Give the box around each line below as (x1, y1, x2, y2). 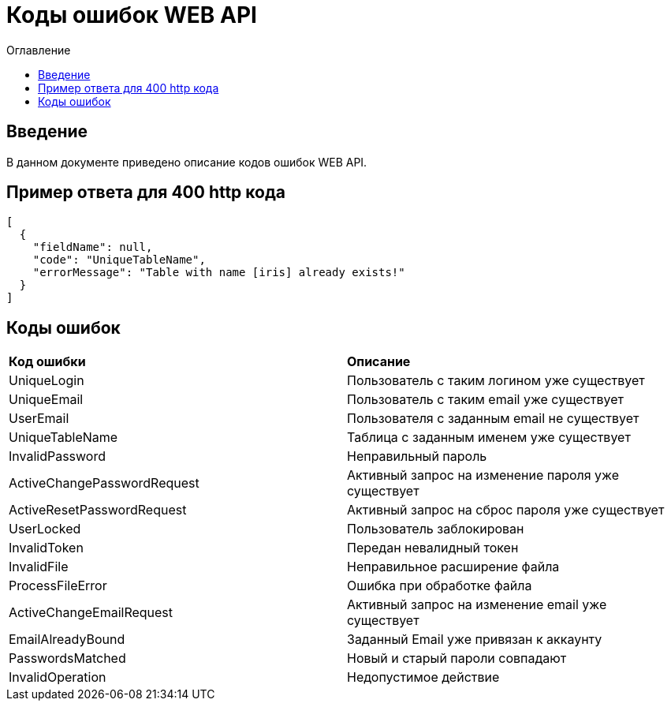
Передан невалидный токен (347, 540, 519, 556)
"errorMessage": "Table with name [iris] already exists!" (32, 266, 405, 279)
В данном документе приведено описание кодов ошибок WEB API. (6, 155, 367, 169)
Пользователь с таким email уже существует (347, 391, 624, 408)
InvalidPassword (9, 448, 106, 465)
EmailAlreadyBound (9, 631, 125, 648)
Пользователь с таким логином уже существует (347, 372, 645, 389)
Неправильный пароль (347, 448, 487, 465)
